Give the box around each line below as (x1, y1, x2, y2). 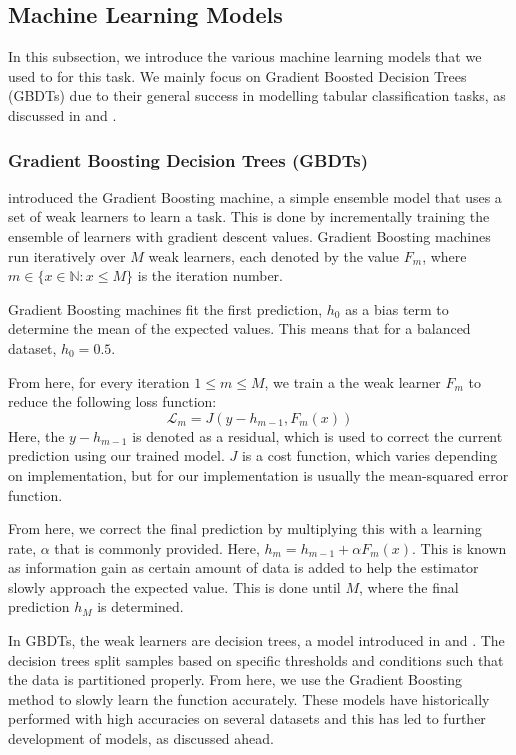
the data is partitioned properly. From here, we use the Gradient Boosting (8, 669, 463, 690)
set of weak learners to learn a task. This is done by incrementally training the (8, 206, 490, 227)
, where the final (359, 576, 459, 597)
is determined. (97, 596, 184, 617)
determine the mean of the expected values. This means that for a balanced (8, 318, 471, 339)
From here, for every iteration (8, 371, 190, 392)
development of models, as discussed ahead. (8, 728, 274, 749)
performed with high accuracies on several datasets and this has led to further (8, 708, 486, 729)
